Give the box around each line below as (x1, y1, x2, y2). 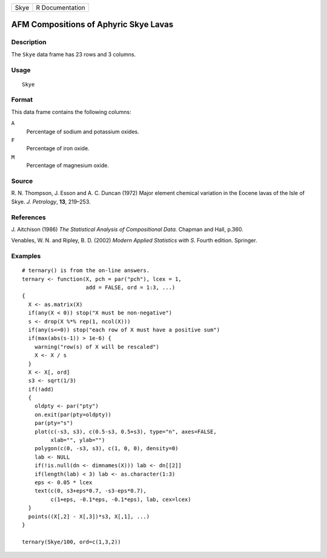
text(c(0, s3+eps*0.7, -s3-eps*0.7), (34, 488, 147, 494)
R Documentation (36, 4, 86, 12)
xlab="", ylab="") (50, 437, 105, 443)
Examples (11, 252, 41, 261)
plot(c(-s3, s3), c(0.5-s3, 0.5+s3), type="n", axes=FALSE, (34, 428, 217, 435)
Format (11, 96, 33, 104)
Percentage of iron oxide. (26, 145, 90, 152)
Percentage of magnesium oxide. (26, 162, 109, 169)
